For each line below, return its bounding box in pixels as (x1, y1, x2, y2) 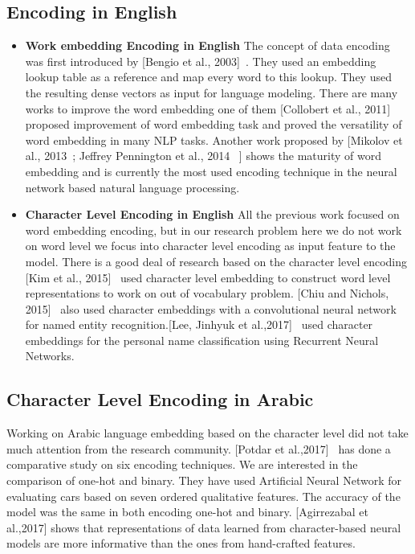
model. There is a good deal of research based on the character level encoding (25, 252, 408, 269)
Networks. (25, 347, 75, 364)
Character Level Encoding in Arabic (6, 387, 314, 412)
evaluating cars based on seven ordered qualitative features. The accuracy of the (6, 487, 401, 504)
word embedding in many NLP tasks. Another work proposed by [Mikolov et (25, 131, 403, 148)
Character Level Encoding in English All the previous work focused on (25, 206, 400, 223)
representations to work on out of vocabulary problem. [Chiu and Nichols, (25, 285, 389, 302)
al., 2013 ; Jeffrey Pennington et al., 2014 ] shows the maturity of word (25, 147, 382, 164)
